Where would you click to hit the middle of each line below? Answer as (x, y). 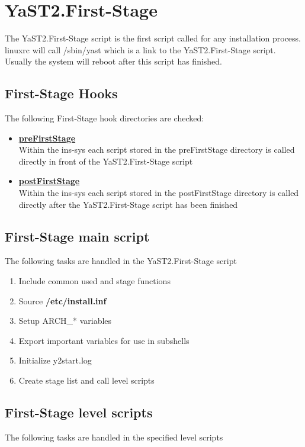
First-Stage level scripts (79, 412)
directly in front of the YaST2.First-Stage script (106, 161)
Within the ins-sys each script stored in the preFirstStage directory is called (157, 149)
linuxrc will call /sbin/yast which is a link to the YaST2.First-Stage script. (140, 49)
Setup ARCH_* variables (65, 321)
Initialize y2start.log (55, 360)
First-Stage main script (77, 236)
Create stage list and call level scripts (86, 380)
